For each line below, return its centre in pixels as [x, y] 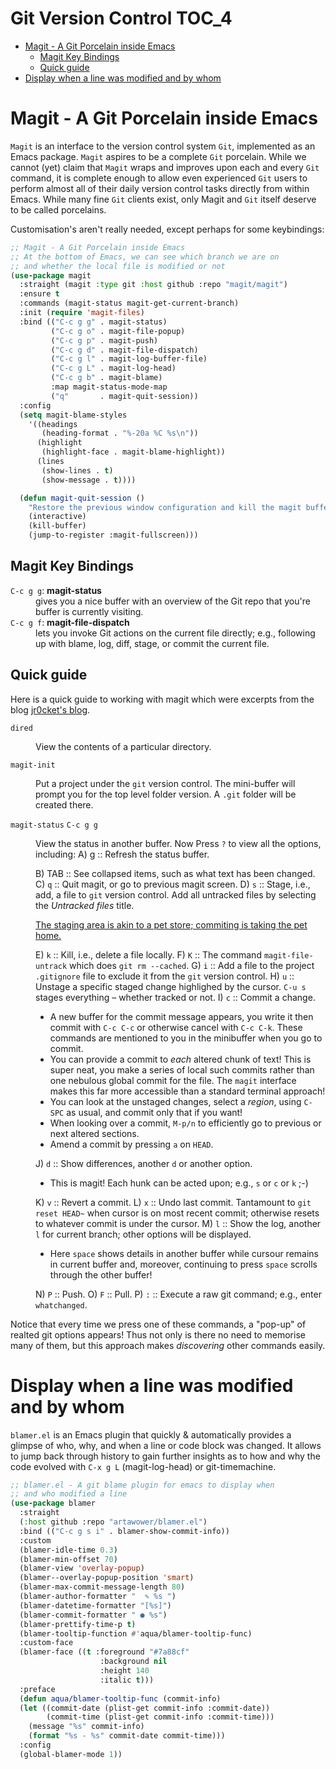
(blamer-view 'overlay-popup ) [82, 1568]
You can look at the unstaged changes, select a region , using [175, 1101]
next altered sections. [94, 1133]
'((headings [53, 424]
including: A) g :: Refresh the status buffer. [122, 854]
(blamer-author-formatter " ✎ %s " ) [98, 1597]
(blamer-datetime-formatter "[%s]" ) [95, 1605]
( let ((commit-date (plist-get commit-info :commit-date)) [145, 1708]
